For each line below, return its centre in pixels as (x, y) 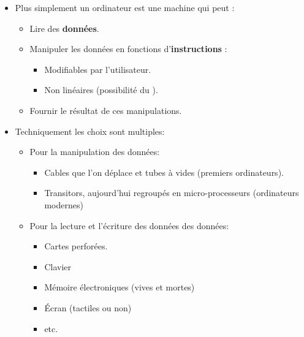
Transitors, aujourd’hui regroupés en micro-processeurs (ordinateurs (172, 193)
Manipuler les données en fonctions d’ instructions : (128, 49)
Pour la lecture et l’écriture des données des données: (129, 225)
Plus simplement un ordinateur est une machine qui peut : (125, 7)
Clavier (58, 266)
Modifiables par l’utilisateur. (98, 69)
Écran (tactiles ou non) (88, 307)
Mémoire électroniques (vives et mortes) (120, 287)
